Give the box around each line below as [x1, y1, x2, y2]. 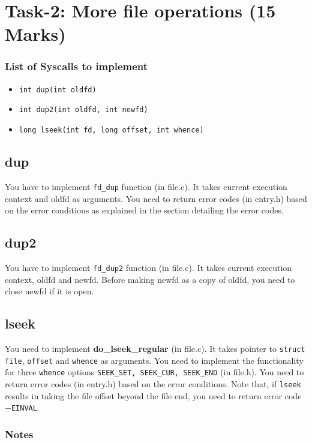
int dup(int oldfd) [19, 85, 97, 94]
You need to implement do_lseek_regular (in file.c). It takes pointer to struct [5, 342, 305, 355]
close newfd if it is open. [5, 285, 94, 297]
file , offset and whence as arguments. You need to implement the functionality [5, 354, 304, 366]
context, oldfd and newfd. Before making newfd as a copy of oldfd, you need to [5, 273, 295, 285]
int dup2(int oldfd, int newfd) [19, 106, 148, 114]
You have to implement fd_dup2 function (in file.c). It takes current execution [5, 261, 292, 273]
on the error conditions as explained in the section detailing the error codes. [5, 204, 284, 216]
